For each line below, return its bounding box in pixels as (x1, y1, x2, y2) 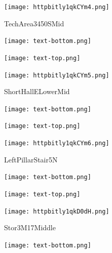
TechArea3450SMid (4, 18, 64, 28)
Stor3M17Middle (4, 222, 56, 233)
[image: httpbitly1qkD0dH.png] (4, 207, 109, 215)
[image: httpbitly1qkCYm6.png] (4, 140, 109, 147)
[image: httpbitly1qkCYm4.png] (4, 4, 109, 11)
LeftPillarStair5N (4, 154, 58, 164)
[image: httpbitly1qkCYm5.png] (4, 71, 109, 79)
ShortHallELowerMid (4, 86, 70, 97)
